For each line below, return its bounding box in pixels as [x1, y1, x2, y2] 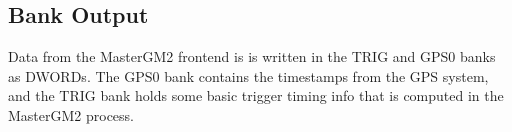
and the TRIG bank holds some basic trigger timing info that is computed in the [8, 85, 504, 106]
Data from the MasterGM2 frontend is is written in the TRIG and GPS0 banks [8, 46, 496, 67]
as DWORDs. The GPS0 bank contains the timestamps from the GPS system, [8, 65, 489, 86]
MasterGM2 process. [8, 104, 135, 125]
